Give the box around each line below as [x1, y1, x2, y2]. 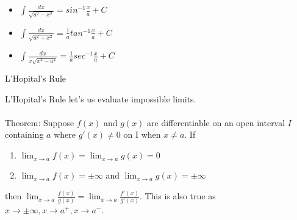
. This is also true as [139, 190, 216, 202]
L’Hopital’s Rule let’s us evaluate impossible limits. [5, 92, 196, 105]
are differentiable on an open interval [147, 116, 285, 129]
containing [5, 128, 44, 141]
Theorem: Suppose [5, 116, 74, 129]
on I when [123, 128, 161, 141]
